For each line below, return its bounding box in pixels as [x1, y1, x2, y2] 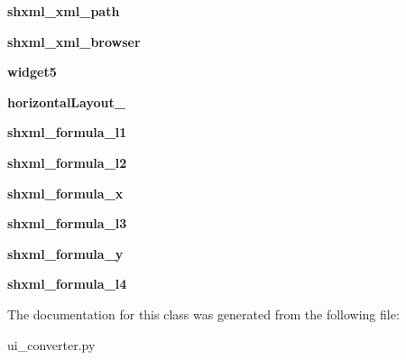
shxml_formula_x [7, 183, 124, 202]
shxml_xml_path [7, 2, 120, 20]
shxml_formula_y [7, 244, 124, 263]
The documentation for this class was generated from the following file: [7, 304, 400, 323]
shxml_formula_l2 [7, 152, 127, 171]
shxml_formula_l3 [7, 214, 127, 233]
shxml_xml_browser [7, 32, 141, 51]
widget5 [7, 62, 57, 81]
